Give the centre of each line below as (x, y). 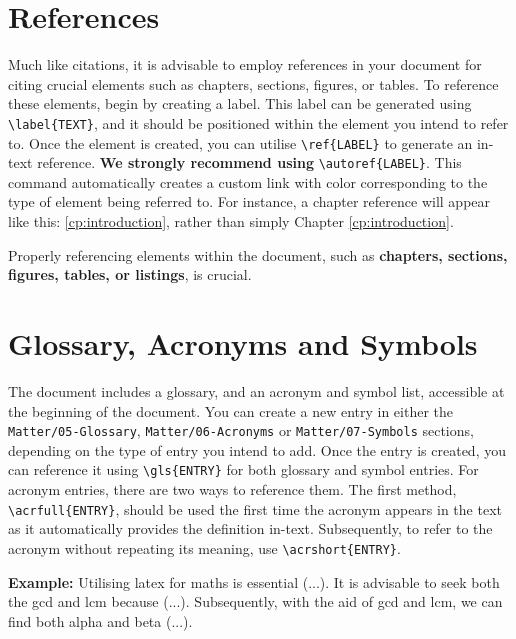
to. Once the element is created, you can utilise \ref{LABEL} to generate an (240, 142)
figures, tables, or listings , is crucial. (130, 274)
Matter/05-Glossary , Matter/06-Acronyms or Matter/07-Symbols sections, (241, 430)
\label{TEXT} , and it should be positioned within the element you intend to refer (258, 122)
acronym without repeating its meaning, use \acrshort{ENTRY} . (204, 547)
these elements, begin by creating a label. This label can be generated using (240, 103)
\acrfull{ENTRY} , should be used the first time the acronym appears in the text (255, 508)
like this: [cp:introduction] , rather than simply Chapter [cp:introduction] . (231, 221)
